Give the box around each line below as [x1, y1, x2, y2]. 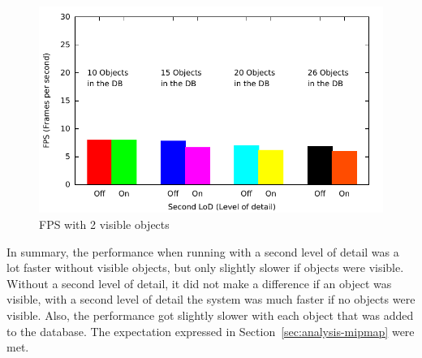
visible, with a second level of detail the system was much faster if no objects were [6, 291, 416, 308]
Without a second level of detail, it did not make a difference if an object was [6, 274, 392, 291]
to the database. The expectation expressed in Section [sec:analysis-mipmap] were [6, 322, 415, 339]
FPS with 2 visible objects [39, 215, 170, 232]
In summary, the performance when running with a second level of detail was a [6, 243, 399, 260]
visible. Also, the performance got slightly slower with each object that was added [6, 306, 414, 323]
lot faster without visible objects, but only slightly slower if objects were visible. [6, 259, 404, 276]
